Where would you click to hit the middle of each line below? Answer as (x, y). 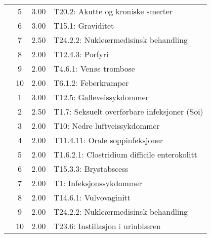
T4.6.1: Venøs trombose (94, 68)
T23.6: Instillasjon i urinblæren (107, 226)
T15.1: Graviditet (84, 25)
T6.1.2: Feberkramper (91, 83)
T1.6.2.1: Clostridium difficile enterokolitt (125, 154)
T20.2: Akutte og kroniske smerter (113, 11)
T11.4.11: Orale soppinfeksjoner (108, 140)
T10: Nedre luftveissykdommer (106, 126)
